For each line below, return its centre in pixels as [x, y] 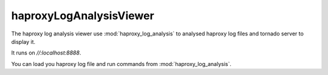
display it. [23, 41]
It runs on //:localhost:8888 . [46, 53]
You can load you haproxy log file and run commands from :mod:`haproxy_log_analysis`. [121, 64]
